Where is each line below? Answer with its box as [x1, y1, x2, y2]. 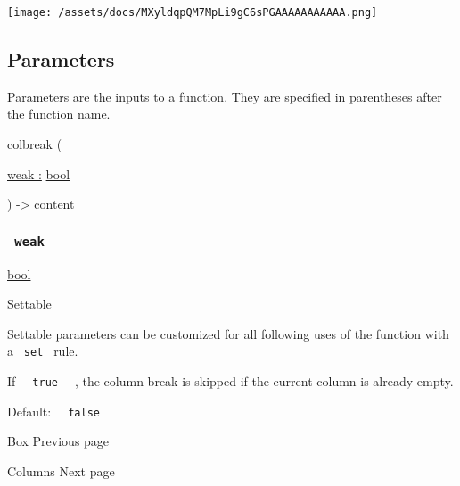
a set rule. [7, 342, 78, 360]
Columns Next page [7, 461, 115, 480]
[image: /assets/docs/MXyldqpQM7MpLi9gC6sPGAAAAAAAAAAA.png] [7, 6, 378, 19]
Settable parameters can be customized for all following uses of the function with [7, 324, 449, 342]
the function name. [7, 104, 111, 123]
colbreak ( [7, 135, 62, 153]
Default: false [7, 401, 100, 420]
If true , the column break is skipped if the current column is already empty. [7, 372, 454, 391]
